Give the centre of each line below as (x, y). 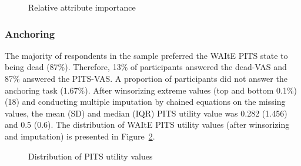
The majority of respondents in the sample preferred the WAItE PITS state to (146, 55)
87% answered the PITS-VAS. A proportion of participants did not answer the (146, 78)
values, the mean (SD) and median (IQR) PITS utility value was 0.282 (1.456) (146, 113)
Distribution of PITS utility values (91, 156)
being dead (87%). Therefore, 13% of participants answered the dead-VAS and (146, 67)
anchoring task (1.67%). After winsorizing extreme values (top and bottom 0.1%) (151, 90)
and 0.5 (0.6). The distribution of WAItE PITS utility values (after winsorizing (147, 124)
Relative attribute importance (82, 7)
